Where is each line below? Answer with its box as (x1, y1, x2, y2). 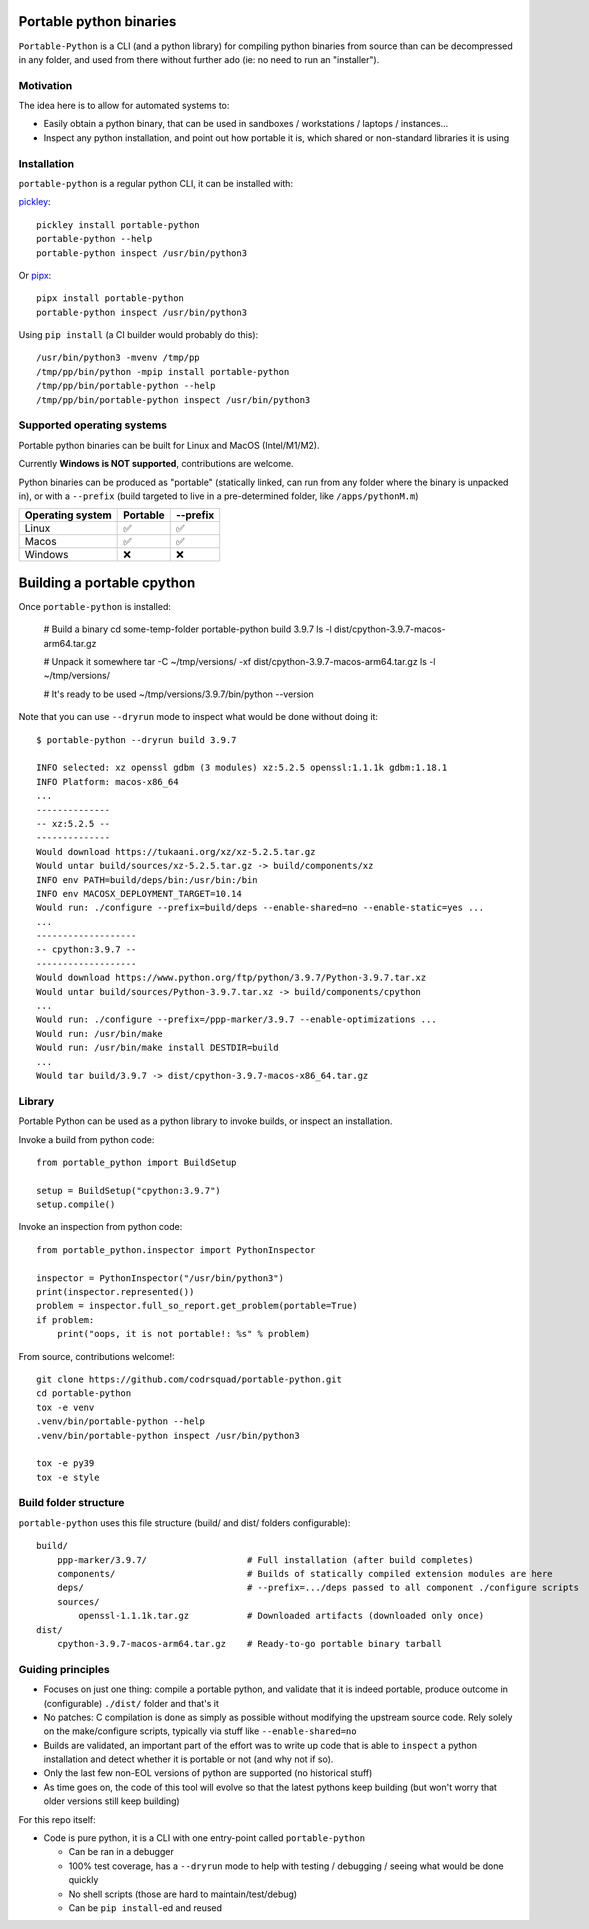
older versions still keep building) (43, 1795, 180, 1807)
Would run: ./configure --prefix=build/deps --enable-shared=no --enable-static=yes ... (36, 902, 485, 914)
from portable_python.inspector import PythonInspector (36, 1244, 316, 1255)
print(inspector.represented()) (36, 1286, 195, 1298)
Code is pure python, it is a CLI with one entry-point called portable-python (43, 1832, 365, 1844)
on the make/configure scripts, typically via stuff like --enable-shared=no (43, 1725, 357, 1737)
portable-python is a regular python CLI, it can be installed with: (18, 177, 294, 189)
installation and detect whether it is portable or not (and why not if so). (43, 1753, 334, 1765)
